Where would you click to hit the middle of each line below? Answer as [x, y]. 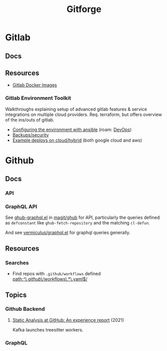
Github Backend [25, 309]
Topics [16, 295]
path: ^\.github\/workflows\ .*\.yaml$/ [50, 279]
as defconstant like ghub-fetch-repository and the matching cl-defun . [77, 223]
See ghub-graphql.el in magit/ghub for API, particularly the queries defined [82, 217]
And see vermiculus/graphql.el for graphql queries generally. [68, 232]
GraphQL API [21, 207]
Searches [17, 263]
